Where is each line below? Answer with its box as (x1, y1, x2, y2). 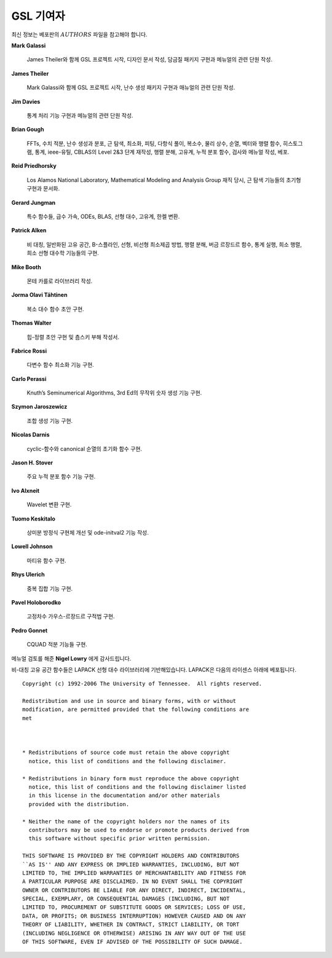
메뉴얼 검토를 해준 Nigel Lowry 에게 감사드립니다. (11, 654, 132, 662)
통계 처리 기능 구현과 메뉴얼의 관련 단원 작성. (26, 111, 133, 119)
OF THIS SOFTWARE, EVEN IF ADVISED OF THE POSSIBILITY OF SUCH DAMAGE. (22, 938, 243, 946)
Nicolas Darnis (11, 431, 50, 439)
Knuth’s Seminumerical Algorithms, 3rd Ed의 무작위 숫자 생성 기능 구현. (26, 389, 202, 396)
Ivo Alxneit (11, 487, 40, 494)
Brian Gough (11, 126, 44, 133)
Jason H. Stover (11, 459, 53, 466)
